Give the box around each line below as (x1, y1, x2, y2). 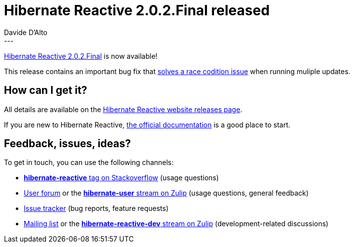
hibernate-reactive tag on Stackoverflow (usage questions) (24, 173, 219, 182)
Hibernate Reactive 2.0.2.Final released (4, 2, 270, 19)
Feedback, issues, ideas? (4, 137, 131, 150)
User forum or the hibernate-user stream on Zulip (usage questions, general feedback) (24, 189, 309, 198)
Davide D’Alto (4, 28, 47, 37)
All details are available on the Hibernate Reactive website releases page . (4, 105, 242, 114)
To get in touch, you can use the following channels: (4, 158, 174, 167)
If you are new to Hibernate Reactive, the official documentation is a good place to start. (4, 120, 291, 129)
